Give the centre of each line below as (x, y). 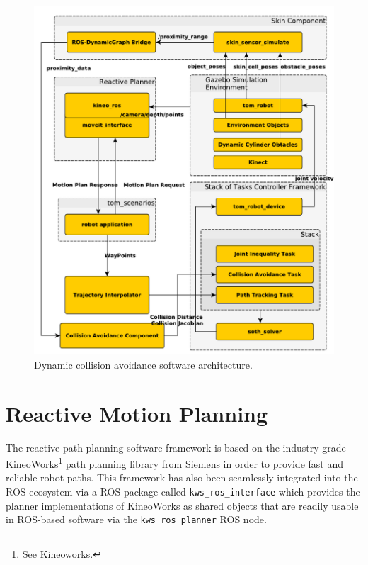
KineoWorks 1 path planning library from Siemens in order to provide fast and (174, 463)
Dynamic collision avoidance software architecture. (143, 364)
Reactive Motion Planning (137, 413)
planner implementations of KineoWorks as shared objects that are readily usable (182, 505)
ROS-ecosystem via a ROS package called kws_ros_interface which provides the (183, 491)
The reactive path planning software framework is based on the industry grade (176, 447)
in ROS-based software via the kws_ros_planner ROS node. (136, 519)
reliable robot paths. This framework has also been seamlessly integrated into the (182, 477)
